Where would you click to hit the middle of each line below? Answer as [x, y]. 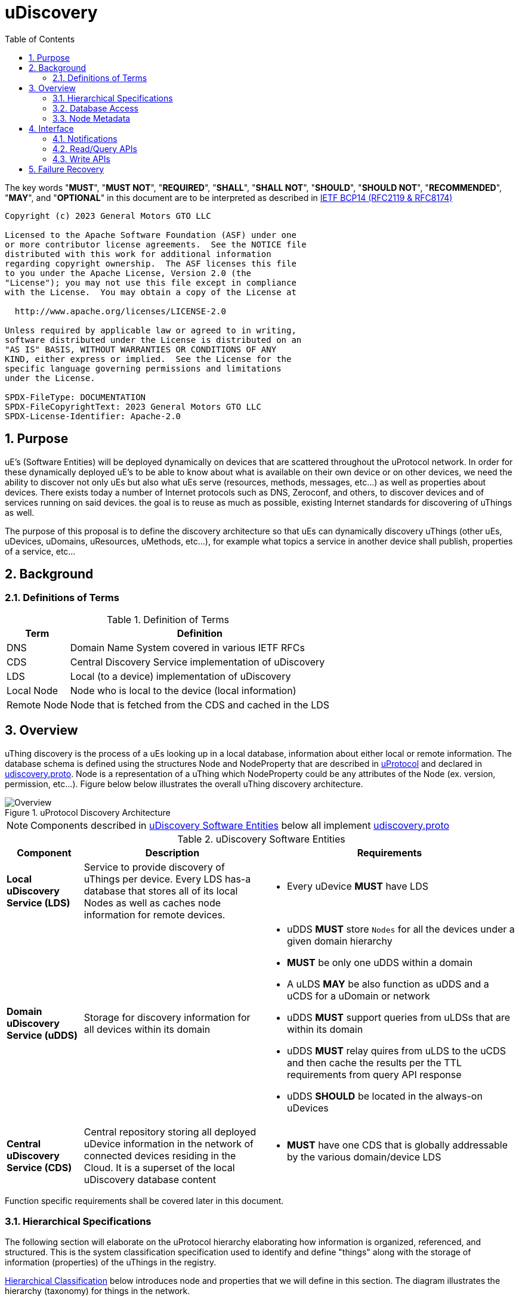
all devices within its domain [147, 1029]
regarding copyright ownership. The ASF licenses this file [151, 263]
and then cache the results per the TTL [374, 1062]
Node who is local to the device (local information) [183, 690]
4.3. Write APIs [81, 159]
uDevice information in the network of [169, 1143]
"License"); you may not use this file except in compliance [151, 282]
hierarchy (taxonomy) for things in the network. [98, 1291]
